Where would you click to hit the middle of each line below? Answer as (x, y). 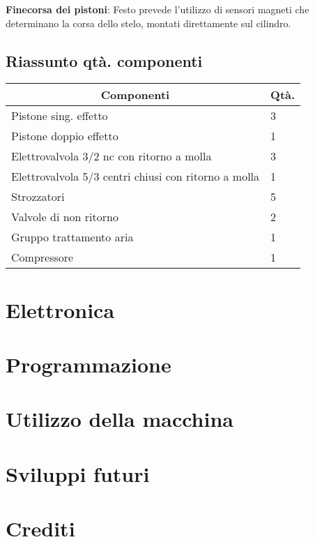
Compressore (43, 257)
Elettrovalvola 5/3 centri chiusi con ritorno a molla (136, 176)
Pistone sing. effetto (60, 116)
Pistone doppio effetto (65, 136)
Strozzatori (38, 197)
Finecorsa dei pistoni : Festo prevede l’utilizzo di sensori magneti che (157, 9)
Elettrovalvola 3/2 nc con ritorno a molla (112, 156)
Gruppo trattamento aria (72, 237)
